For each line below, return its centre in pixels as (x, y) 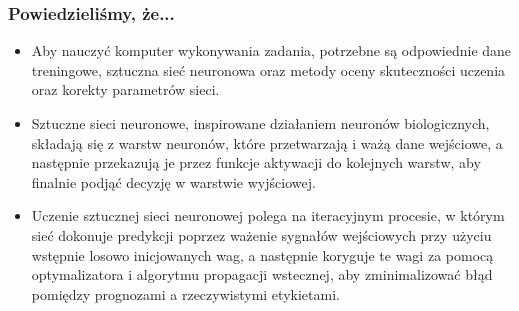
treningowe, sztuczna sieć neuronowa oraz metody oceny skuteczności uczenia (268, 69)
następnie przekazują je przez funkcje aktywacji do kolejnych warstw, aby (256, 162)
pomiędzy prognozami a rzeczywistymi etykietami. (185, 293)
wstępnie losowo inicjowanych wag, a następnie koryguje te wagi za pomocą (262, 254)
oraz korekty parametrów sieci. (125, 89)
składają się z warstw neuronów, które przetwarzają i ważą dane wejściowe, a (267, 142)
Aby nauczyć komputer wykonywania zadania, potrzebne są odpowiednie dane (271, 50)
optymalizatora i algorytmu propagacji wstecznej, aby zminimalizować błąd (262, 274)
